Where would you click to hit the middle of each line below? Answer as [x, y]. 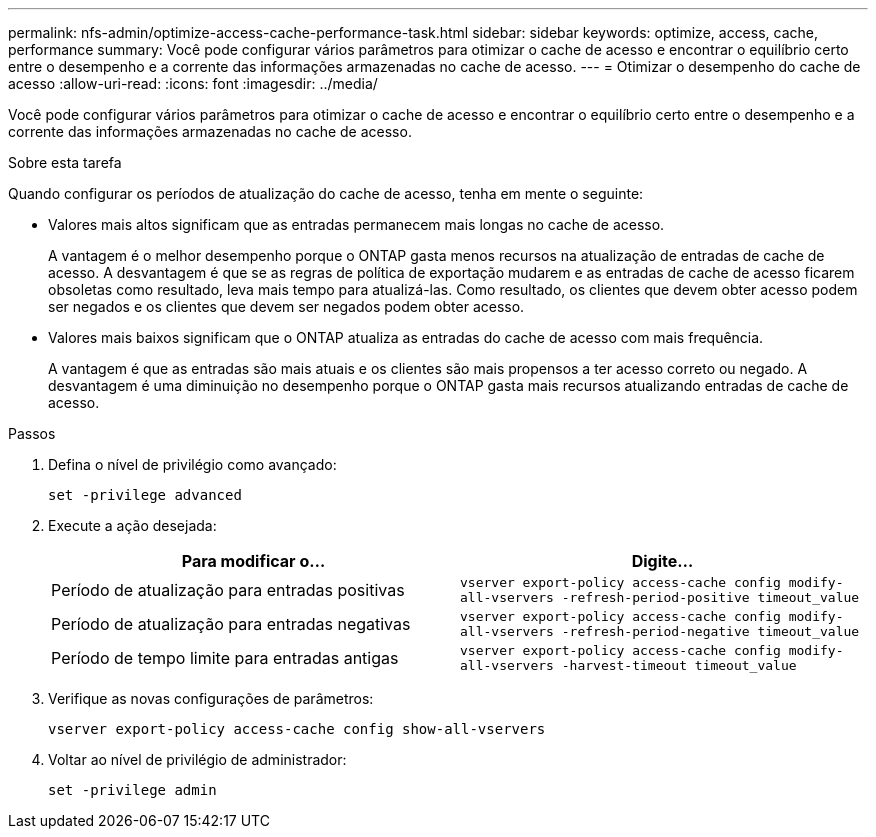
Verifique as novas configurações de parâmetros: [211, 698]
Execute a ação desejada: [132, 525]
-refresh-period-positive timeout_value [710, 597]
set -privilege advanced [145, 495]
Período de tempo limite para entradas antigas [225, 658]
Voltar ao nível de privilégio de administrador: [197, 759]
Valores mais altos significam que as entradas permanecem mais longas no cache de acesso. [356, 224]
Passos [32, 433]
